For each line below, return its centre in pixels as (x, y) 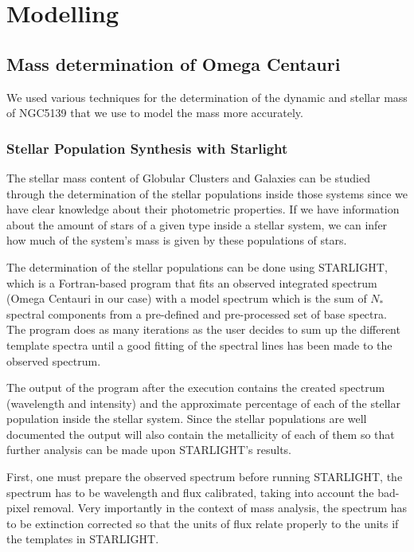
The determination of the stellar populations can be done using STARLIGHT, (197, 266)
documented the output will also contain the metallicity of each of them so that (201, 434)
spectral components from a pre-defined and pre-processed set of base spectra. (197, 313)
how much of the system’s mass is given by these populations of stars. (177, 240)
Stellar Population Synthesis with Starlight (147, 148)
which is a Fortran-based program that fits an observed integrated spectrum (192, 282)
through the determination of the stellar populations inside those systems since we (207, 193)
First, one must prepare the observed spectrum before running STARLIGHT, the (205, 477)
